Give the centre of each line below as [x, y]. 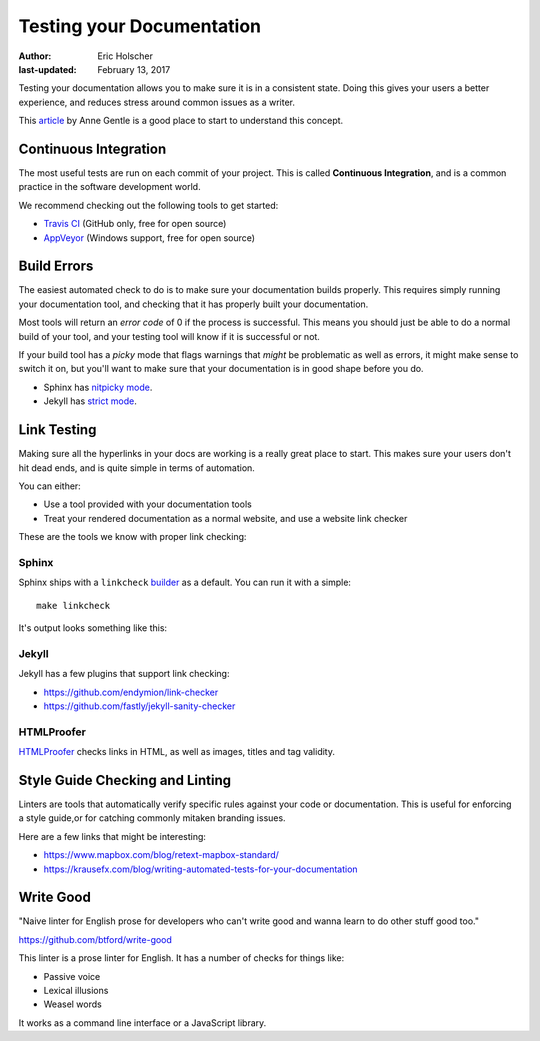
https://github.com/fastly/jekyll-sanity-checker [139, 706]
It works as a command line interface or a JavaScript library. [142, 1022]
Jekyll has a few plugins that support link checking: [124, 674]
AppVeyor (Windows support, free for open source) [149, 237]
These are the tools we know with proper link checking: [132, 537]
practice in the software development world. [109, 187]
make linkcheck [73, 605]
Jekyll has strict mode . [90, 401]
